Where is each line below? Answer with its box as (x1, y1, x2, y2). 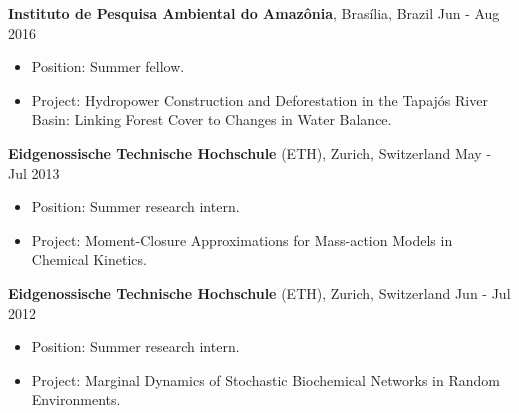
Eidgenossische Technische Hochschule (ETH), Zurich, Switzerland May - (8, 142, 492, 163)
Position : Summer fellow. (31, 56, 185, 77)
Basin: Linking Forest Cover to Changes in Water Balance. (31, 109, 392, 130)
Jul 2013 (8, 162, 60, 183)
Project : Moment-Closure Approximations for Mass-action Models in (31, 229, 453, 250)
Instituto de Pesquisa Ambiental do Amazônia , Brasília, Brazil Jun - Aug (8, 3, 500, 23)
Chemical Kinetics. (31, 249, 147, 270)
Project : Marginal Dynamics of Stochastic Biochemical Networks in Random (31, 369, 500, 390)
